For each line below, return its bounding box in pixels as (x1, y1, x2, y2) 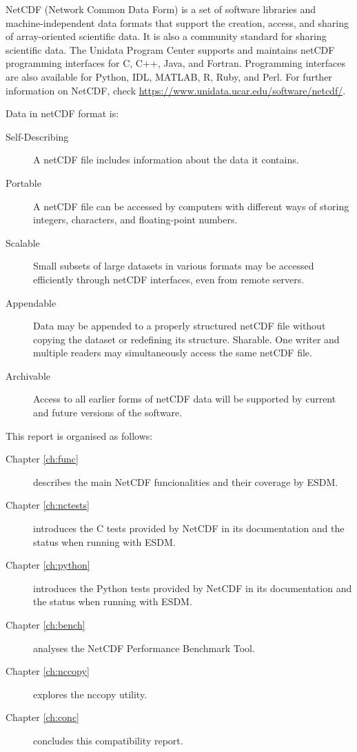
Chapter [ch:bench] (6, 618, 85, 631)
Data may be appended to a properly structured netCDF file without (33, 318, 326, 333)
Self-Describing (6, 129, 69, 143)
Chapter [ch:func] (6, 451, 79, 466)
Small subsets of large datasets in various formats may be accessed (33, 258, 314, 273)
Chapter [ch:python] (6, 558, 90, 572)
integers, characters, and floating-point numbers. (33, 212, 238, 227)
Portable (6, 175, 41, 190)
